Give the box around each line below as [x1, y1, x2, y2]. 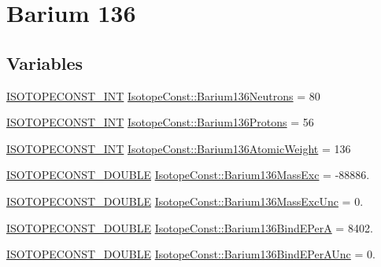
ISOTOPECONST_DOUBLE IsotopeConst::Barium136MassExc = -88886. [6, 166, 370, 183]
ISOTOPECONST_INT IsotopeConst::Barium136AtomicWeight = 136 [6, 140, 351, 156]
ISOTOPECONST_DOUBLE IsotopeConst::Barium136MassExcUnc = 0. [6, 192, 364, 209]
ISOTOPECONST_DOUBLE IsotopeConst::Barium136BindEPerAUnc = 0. [6, 246, 375, 262]
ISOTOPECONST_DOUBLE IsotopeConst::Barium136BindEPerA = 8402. [6, 219, 373, 236]
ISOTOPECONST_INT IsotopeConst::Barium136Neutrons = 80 [6, 87, 320, 104]
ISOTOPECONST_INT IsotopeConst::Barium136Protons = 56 [6, 114, 314, 130]
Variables [6, 50, 83, 75]
